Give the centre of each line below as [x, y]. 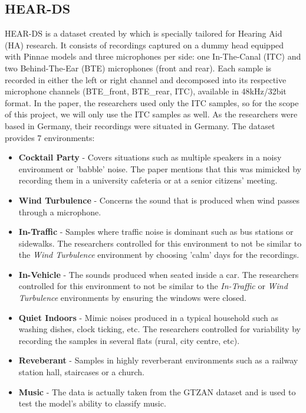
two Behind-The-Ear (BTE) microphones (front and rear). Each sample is [138, 68]
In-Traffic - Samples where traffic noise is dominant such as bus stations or [156, 232]
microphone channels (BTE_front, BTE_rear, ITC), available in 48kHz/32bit [146, 91]
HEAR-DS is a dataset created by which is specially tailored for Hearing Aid [144, 33]
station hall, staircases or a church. [81, 372]
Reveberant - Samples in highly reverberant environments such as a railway [158, 360]
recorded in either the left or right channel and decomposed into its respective [146, 79]
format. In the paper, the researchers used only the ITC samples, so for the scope [152, 102]
